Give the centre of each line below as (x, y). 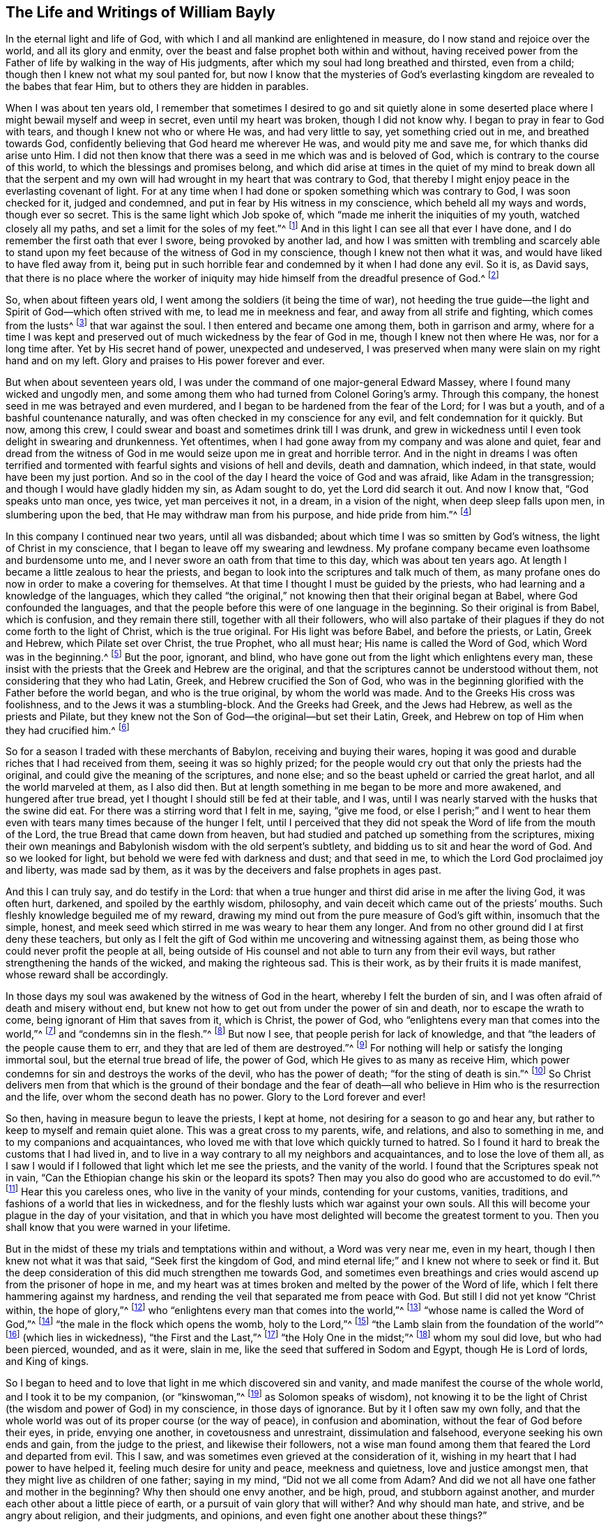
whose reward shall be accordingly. (87, 975)
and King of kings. (47, 1361)
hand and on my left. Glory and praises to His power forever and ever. (165, 361)
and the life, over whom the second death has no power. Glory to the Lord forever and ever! (216, 1097)
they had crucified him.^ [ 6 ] (68, 729)
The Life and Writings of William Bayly (140, 12)
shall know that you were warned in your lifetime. (118, 1227)
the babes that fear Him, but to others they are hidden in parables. (157, 87)
